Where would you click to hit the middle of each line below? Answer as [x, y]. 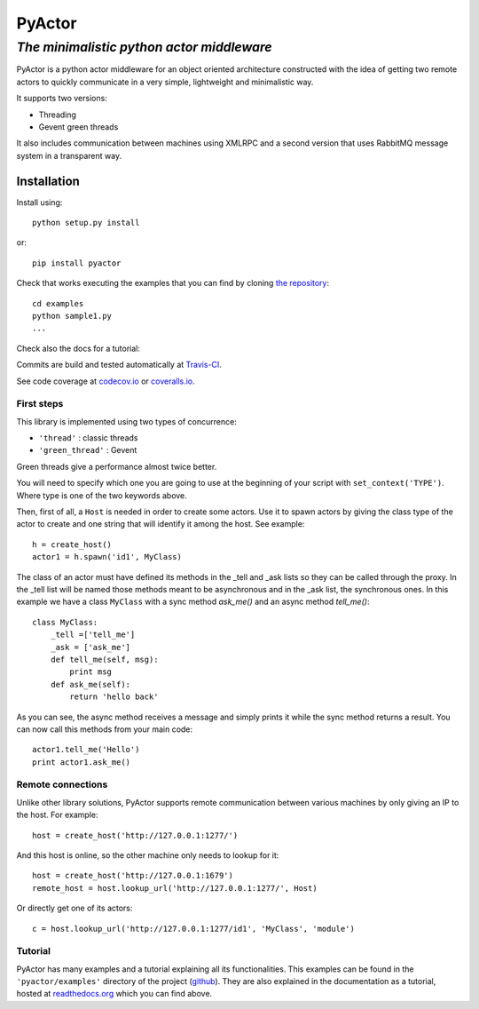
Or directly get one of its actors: [75, 908]
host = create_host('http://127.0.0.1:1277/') [135, 835]
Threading [58, 115]
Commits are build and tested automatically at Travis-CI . [119, 365]
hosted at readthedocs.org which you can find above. [114, 994]
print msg [91, 672]
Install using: [39, 202]
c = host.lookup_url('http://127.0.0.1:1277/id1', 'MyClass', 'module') [193, 929]
